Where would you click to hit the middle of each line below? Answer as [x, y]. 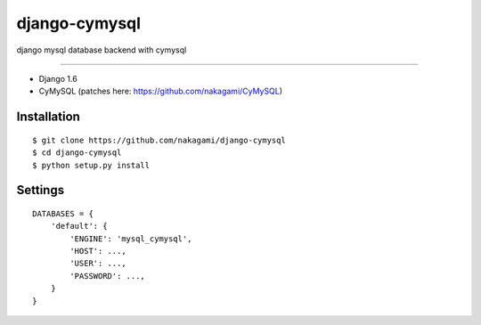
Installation [48, 117]
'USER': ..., [98, 264]
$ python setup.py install [91, 165]
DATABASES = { [63, 213]
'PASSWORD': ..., [108, 276]
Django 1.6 [58, 78]
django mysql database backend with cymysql [102, 50]
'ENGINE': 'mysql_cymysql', [131, 239]
